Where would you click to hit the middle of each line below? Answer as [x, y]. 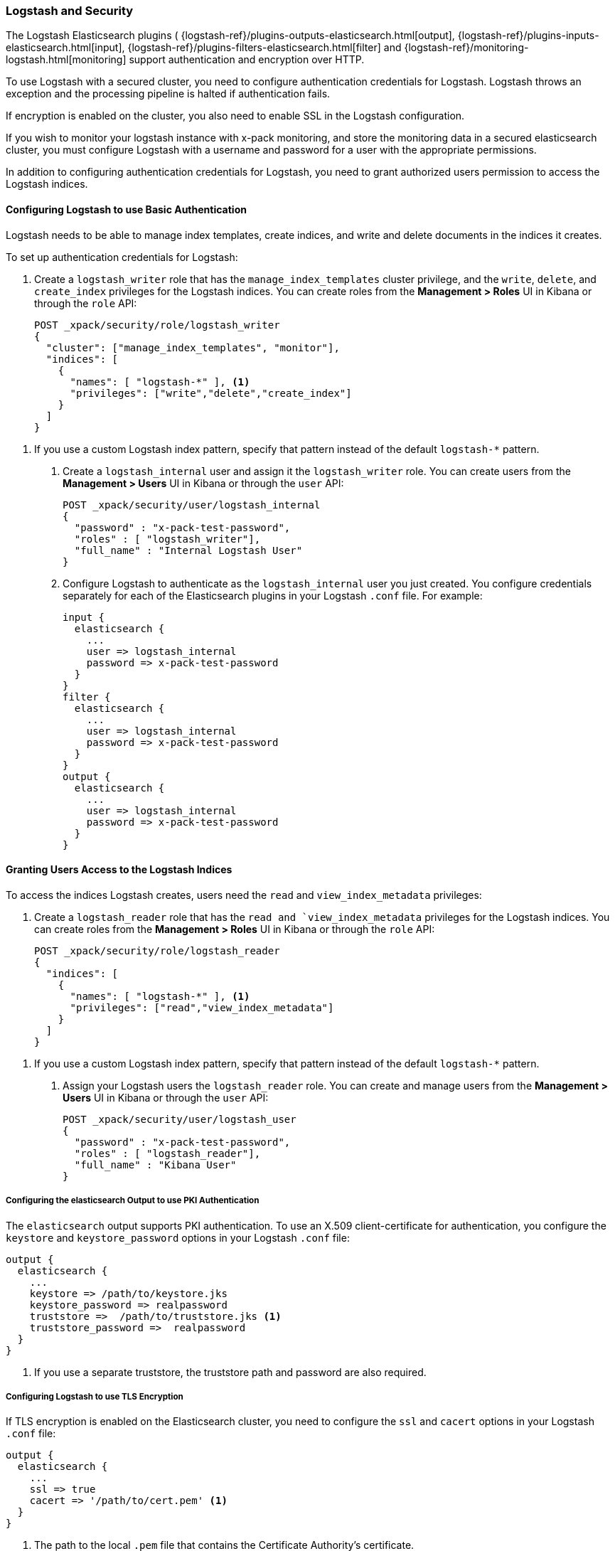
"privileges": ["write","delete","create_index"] [211, 393]
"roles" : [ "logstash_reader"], [167, 1153]
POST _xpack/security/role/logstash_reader [157, 950]
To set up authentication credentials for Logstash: [122, 257]
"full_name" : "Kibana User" [155, 1164]
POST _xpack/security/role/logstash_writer [157, 325]
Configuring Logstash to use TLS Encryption [95, 1396]
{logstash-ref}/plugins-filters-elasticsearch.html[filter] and [264, 48]
